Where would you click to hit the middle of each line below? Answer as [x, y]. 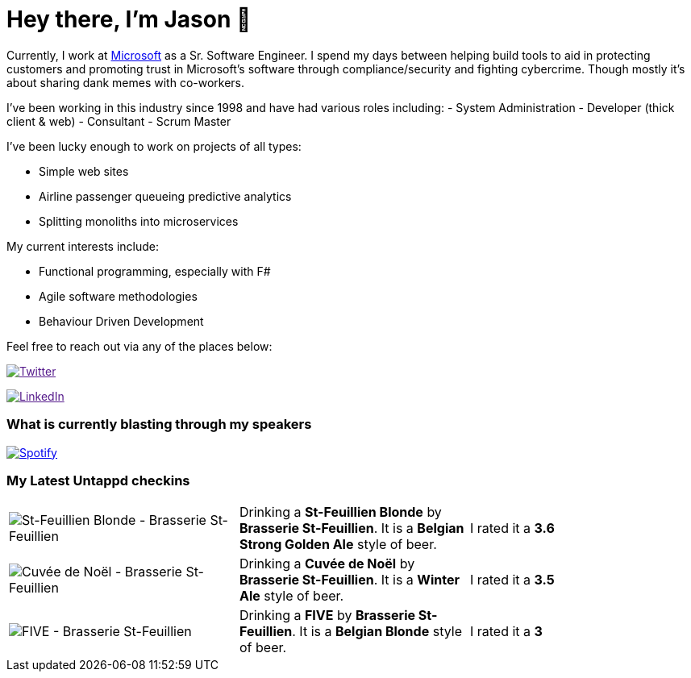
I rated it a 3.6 [512, 528]
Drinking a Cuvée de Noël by [327, 564]
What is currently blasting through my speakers [159, 424]
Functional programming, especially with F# [155, 271]
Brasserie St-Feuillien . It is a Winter [350, 580]
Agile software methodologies [118, 296]
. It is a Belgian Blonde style [377, 632]
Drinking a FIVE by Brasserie [327, 616]
